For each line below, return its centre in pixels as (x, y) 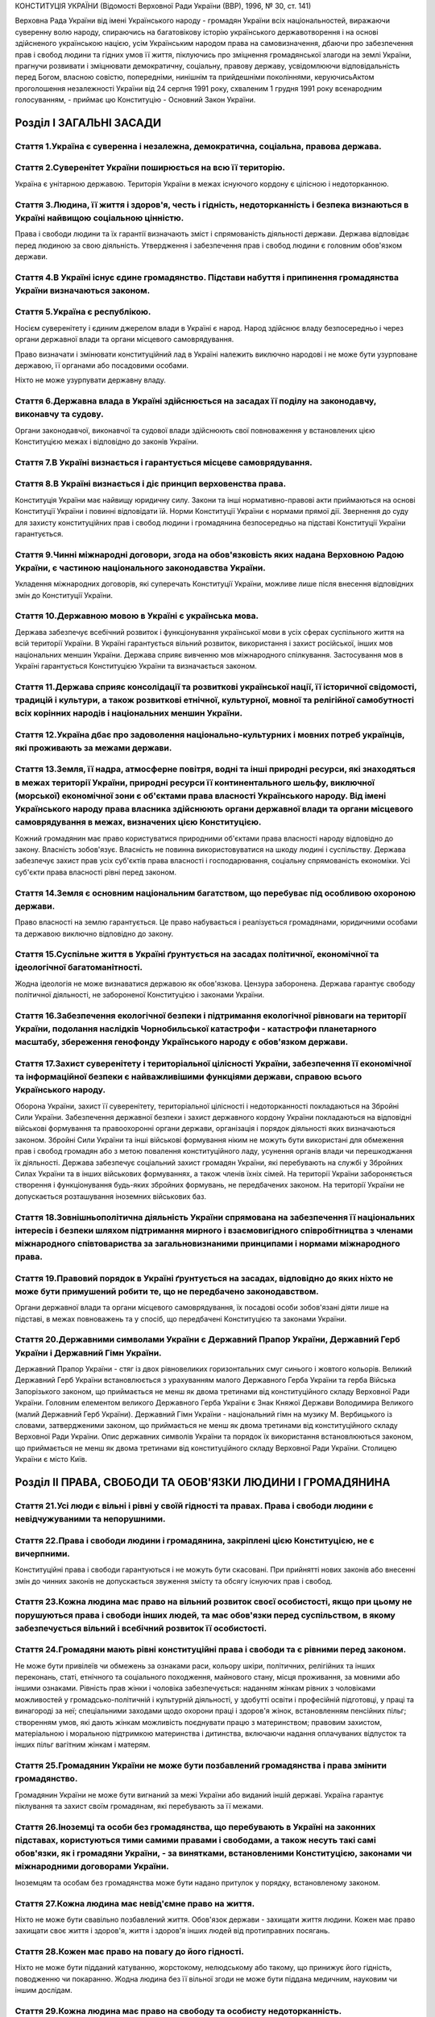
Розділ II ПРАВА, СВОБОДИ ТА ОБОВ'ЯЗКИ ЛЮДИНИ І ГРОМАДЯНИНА (203, 1482)
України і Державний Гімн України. (88, 1353)
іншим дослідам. (43, 1990)
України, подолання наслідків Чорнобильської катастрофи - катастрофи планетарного (196, 1029)
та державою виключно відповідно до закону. (94, 933)
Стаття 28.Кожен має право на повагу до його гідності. (130, 1952)
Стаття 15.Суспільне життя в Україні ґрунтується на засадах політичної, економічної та (197, 954)
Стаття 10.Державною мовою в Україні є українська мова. (137, 616)
